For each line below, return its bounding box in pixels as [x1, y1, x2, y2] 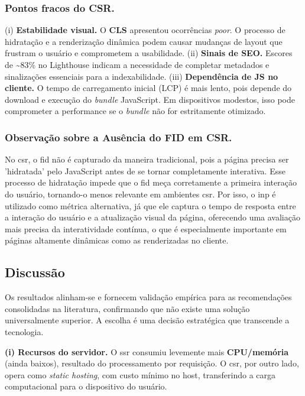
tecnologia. [5, 325, 44, 337]
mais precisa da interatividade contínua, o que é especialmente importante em [5, 222, 287, 235]
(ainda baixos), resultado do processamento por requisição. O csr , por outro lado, [5, 357, 299, 369]
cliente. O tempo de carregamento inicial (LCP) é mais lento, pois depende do [5, 82, 292, 94]
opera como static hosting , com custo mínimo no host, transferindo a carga [5, 368, 276, 381]
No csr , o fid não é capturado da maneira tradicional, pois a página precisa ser [5, 153, 289, 165]
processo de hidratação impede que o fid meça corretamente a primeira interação [5, 176, 297, 189]
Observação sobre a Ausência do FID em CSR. [5, 129, 232, 144]
